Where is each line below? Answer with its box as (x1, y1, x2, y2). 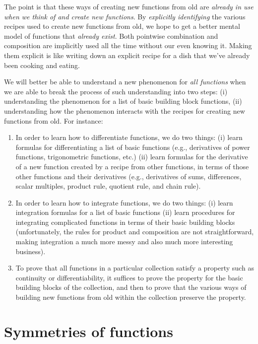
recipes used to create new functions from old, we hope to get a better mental (4, 21, 240, 31)
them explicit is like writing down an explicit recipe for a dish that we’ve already (4, 50, 250, 60)
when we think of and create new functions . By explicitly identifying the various (4, 11, 246, 21)
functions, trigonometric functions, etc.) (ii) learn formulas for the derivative (15, 151, 248, 162)
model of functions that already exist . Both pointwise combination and (4, 30, 218, 41)
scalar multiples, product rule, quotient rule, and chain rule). (15, 181, 201, 191)
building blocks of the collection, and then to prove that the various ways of (15, 282, 247, 292)
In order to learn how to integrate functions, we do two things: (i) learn (15, 197, 233, 207)
